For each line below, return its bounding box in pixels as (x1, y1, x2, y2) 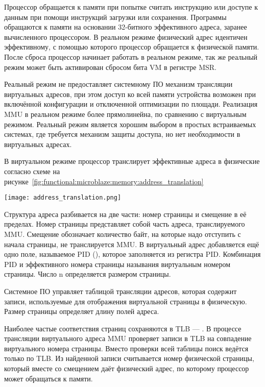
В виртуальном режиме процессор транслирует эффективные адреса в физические (4, 156, 260, 166)
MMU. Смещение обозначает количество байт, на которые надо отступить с (4, 228, 241, 239)
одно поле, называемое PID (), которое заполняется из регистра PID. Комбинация (4, 249, 261, 259)
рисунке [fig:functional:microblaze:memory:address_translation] (4, 176, 204, 186)
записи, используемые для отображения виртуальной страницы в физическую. (4, 296, 247, 306)
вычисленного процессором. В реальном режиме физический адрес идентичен (4, 31, 248, 42)
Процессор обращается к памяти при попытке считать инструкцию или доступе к (4, 2, 258, 12)
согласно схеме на (4, 165, 60, 176)
